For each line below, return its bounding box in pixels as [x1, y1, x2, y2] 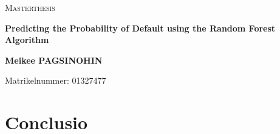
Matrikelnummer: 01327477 [5, 74, 106, 87]
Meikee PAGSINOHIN [5, 53, 103, 66]
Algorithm [5, 33, 49, 46]
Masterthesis [5, 1, 55, 13]
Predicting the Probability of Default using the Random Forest [5, 21, 276, 34]
